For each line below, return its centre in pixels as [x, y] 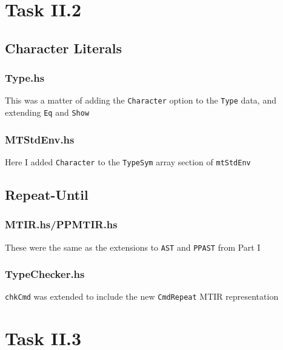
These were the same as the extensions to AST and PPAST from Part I [133, 247]
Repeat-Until [47, 194]
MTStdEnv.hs [40, 139]
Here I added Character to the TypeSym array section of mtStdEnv [128, 161]
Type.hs [25, 78]
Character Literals [64, 48]
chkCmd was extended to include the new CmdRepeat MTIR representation [142, 296]
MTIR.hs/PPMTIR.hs [61, 224]
